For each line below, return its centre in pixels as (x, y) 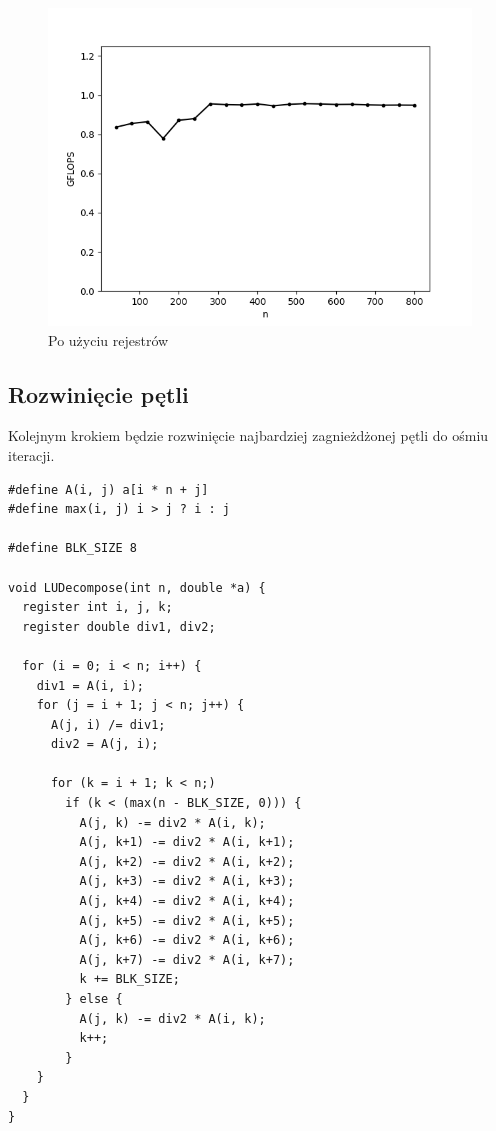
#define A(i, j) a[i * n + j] (108, 489)
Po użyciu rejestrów (108, 339)
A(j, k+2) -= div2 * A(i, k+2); (187, 861)
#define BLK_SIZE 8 (72, 548)
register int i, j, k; (97, 607)
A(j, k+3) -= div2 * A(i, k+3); (187, 881)
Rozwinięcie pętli (98, 393)
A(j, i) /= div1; (108, 724)
